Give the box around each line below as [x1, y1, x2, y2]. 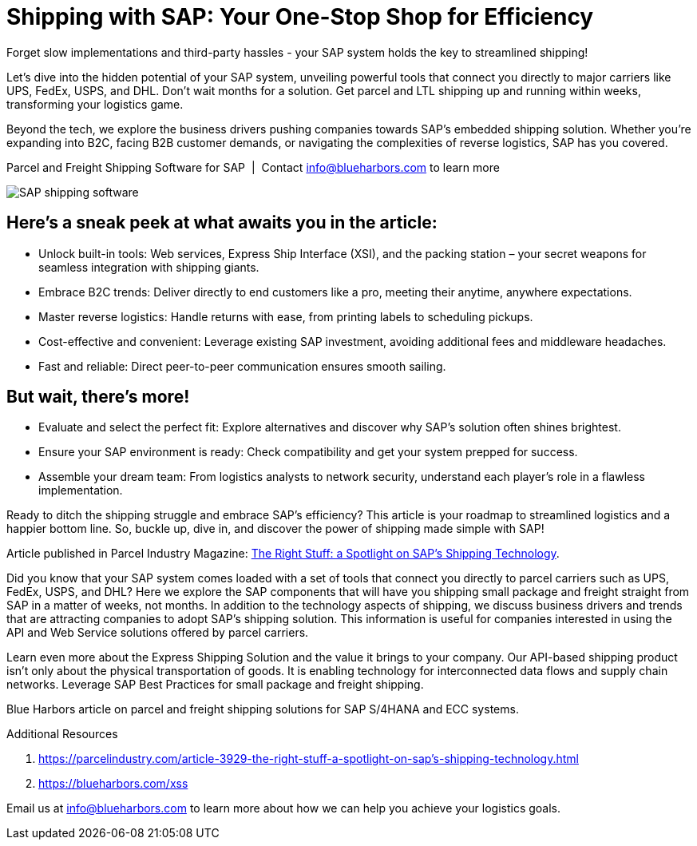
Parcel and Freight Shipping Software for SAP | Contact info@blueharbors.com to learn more [6, 160, 500, 174]
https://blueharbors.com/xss [38, 776, 188, 791]
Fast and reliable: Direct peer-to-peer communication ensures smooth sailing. [38, 359, 446, 373]
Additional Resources [6, 727, 118, 741]
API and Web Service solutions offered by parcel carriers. [6, 626, 309, 640]
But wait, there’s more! [6, 387, 190, 407]
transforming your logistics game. [6, 97, 184, 111]
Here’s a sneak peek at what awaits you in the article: [6, 212, 438, 233]
